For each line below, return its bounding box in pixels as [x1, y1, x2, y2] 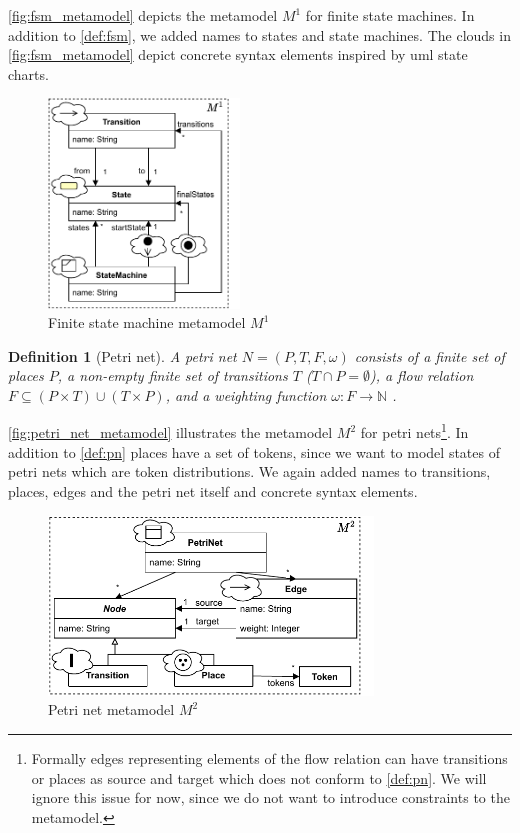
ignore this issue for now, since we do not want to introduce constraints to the [31, 787, 510, 808]
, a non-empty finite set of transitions [57, 365, 288, 386]
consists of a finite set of [354, 345, 505, 366]
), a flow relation [370, 365, 474, 386]
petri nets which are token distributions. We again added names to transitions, [8, 461, 491, 482]
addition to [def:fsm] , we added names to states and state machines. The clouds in [8, 24, 511, 45]
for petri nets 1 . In [360, 419, 469, 443]
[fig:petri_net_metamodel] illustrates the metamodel [8, 422, 333, 443]
